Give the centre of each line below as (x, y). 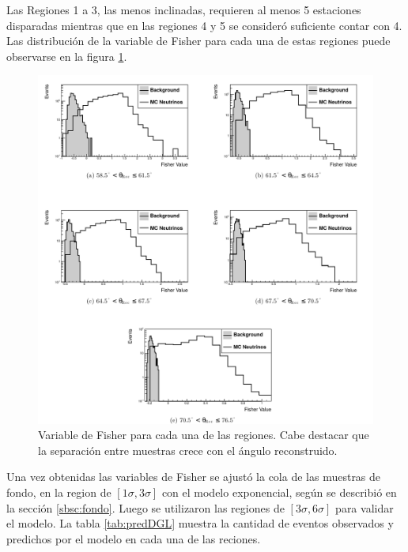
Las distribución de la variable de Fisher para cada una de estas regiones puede (198, 41)
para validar (365, 507)
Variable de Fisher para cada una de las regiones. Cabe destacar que (204, 435)
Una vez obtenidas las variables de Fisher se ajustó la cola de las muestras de (194, 477)
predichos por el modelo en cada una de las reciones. (134, 538)
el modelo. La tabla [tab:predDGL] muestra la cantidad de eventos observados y (200, 523)
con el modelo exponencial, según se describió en (279, 492)
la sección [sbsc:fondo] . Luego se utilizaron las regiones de (145, 507)
